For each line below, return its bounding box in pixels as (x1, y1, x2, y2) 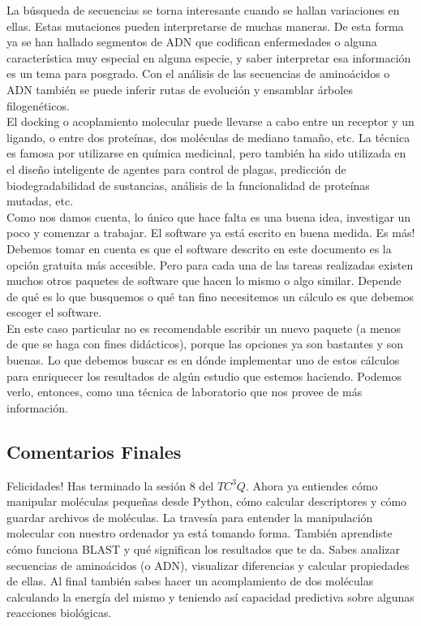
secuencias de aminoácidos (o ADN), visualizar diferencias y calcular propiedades (6, 556, 410, 573)
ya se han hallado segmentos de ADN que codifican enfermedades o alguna (6, 33, 377, 50)
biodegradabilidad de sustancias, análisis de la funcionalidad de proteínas (6, 176, 370, 193)
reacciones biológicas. (6, 604, 112, 621)
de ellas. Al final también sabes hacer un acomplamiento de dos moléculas (6, 572, 374, 589)
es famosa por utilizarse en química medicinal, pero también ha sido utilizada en (6, 145, 406, 162)
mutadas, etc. (6, 192, 74, 209)
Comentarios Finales (6, 438, 182, 464)
